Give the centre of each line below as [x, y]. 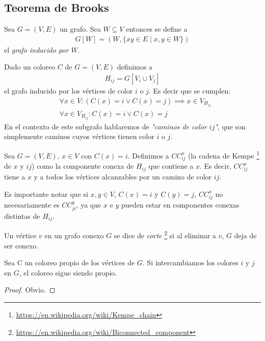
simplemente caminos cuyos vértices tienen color [79, 136]
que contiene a [171, 166]
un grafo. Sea [80, 29]
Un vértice [20, 235]
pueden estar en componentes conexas [180, 204]
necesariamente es [32, 204]
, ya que [89, 204]
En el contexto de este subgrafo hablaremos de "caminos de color [105, 126]
